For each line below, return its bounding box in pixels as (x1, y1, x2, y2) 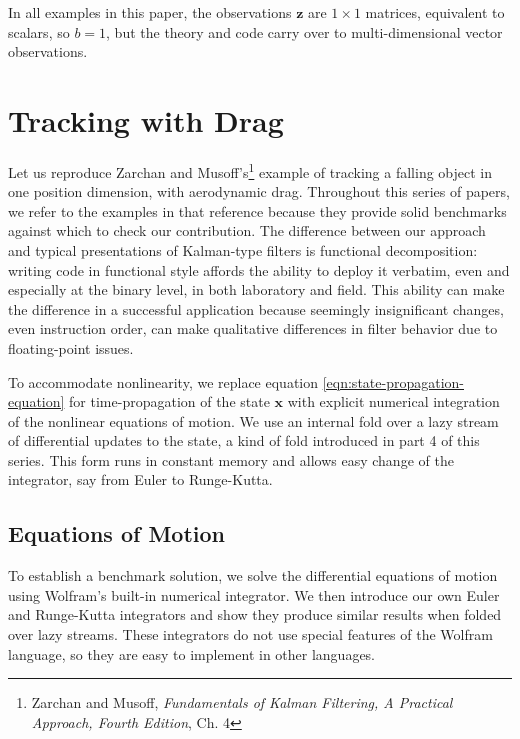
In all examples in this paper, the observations (8, 2, 292, 22)
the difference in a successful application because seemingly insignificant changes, (8, 298, 504, 319)
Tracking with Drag (8, 99, 284, 140)
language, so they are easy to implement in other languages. (8, 643, 376, 664)
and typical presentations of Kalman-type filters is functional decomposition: (8, 239, 478, 260)
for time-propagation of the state (69, 391, 270, 412)
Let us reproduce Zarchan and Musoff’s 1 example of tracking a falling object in (8, 158, 493, 182)
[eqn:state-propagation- (322, 371, 464, 392)
